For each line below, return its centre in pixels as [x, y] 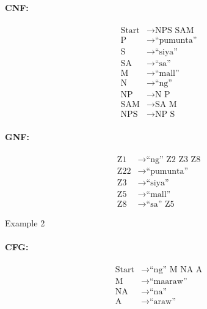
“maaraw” [169, 282]
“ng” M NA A [176, 270]
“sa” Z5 [160, 205]
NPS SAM [174, 30]
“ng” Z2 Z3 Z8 [173, 159]
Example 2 [25, 223]
